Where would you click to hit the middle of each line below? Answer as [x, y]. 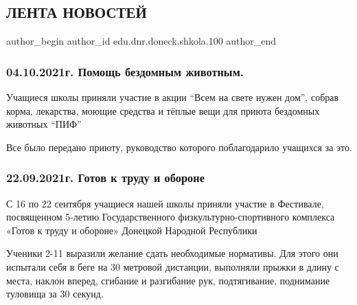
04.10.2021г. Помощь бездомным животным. [125, 71]
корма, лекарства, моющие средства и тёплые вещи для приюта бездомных [163, 110]
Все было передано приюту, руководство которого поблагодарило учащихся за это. [179, 147]
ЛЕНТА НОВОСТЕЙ [77, 12]
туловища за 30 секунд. [55, 294]
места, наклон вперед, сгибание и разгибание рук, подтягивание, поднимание [168, 280]
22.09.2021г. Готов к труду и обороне [105, 178]
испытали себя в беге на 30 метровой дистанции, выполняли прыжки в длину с [173, 266]
